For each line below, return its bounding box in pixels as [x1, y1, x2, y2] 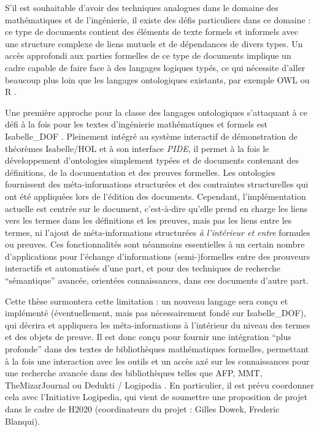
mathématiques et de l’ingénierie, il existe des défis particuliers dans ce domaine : [5, 13, 311, 26]
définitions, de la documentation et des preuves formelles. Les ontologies [5, 165, 275, 178]
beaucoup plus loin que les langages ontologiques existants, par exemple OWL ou [5, 73, 310, 86]
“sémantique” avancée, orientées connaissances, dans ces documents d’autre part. [5, 274, 309, 287]
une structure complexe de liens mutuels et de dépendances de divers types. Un [5, 37, 303, 50]
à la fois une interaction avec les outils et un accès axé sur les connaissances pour [5, 354, 310, 367]
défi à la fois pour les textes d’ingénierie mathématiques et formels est [5, 118, 267, 131]
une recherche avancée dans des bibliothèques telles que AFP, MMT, [5, 366, 263, 379]
